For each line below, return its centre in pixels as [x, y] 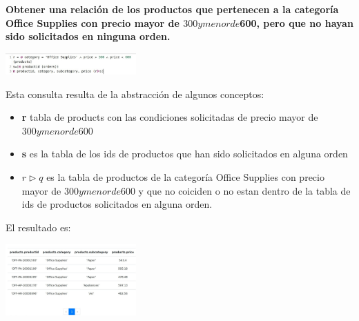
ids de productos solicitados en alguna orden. [117, 204]
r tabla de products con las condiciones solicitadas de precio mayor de [170, 117]
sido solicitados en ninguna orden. [88, 36]
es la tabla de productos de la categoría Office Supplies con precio [185, 176]
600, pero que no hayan [297, 22]
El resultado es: [38, 227]
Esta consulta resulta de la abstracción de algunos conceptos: [135, 94]
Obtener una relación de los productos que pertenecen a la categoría [172, 9]
